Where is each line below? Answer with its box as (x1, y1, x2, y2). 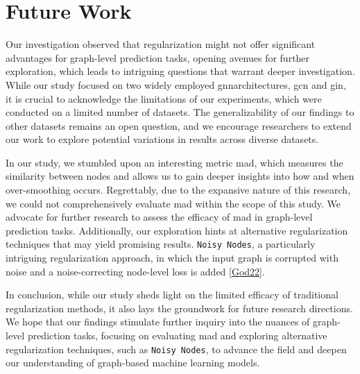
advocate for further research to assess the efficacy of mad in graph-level (6, 210, 313, 224)
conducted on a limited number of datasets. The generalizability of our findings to (6, 105, 354, 119)
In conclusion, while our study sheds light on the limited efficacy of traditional (6, 287, 338, 302)
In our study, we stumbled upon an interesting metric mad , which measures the (6, 155, 343, 169)
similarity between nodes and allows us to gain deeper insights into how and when (6, 169, 354, 183)
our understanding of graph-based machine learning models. (6, 355, 260, 370)
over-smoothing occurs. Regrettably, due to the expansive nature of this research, (6, 182, 351, 197)
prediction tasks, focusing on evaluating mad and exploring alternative (27, 328, 327, 343)
